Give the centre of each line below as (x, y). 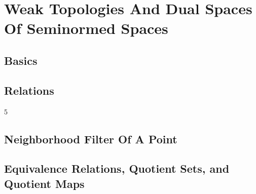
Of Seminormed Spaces (86, 28)
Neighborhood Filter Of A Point (91, 139)
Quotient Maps (44, 183)
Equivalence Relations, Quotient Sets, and (117, 168)
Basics (21, 60)
